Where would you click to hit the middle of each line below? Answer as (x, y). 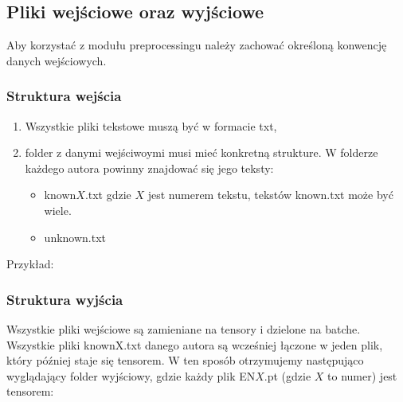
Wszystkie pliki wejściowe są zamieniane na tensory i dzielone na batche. (184, 328)
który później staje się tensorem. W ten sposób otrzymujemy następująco (185, 360)
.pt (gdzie (288, 375)
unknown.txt (75, 237)
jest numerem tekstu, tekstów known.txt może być (270, 195)
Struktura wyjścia (65, 299)
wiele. (58, 210)
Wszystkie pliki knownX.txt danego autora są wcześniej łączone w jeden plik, (195, 344)
